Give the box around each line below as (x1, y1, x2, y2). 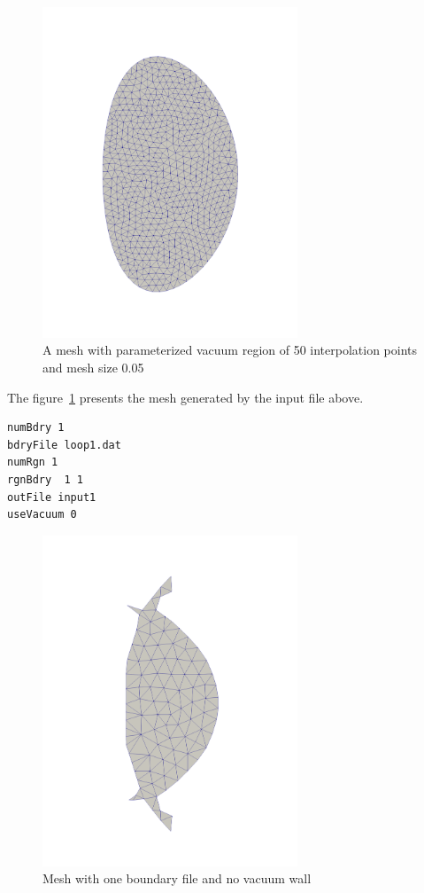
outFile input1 (7, 490, 96, 504)
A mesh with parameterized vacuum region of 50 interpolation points (42, 341, 418, 359)
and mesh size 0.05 (42, 358, 144, 377)
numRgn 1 (7, 456, 58, 469)
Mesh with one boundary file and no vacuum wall (42, 869, 312, 888)
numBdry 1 (7, 421, 65, 435)
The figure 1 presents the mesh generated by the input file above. (7, 388, 364, 406)
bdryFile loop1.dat (7, 438, 121, 451)
